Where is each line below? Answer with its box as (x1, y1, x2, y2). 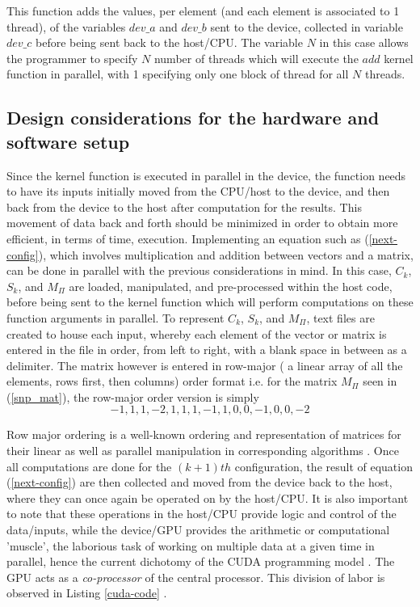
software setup (6, 129, 130, 154)
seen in (363, 373, 397, 390)
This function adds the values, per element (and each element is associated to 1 (6, 2, 400, 19)
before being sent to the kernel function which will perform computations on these (6, 293, 414, 310)
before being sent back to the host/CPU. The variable (36, 34, 303, 51)
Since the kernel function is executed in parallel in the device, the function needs (6, 167, 406, 183)
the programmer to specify (6, 49, 138, 66)
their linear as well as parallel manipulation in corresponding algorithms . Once (6, 442, 399, 459)
